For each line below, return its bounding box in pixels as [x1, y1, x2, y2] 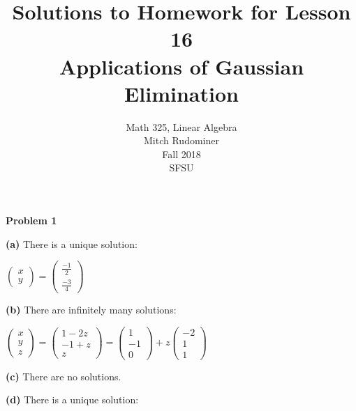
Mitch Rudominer [144, 133, 219, 148]
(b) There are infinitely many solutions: [6, 302, 177, 317]
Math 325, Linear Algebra [126, 119, 237, 134]
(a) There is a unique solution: [6, 236, 138, 251]
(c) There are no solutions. [6, 369, 121, 383]
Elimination [124, 79, 239, 107]
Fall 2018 [162, 146, 201, 161]
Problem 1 [6, 213, 57, 228]
